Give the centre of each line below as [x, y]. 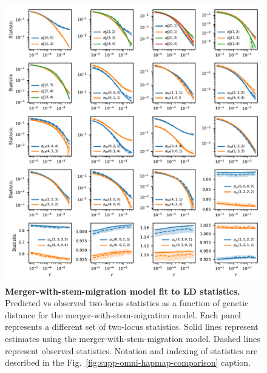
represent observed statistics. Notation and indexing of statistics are [131, 350]
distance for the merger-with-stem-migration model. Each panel [123, 314]
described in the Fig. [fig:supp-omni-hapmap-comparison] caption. [128, 362]
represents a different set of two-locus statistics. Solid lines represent [132, 327]
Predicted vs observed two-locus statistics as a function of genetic [127, 303]
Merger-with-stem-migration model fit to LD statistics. [123, 291]
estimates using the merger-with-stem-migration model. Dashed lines [133, 338]
